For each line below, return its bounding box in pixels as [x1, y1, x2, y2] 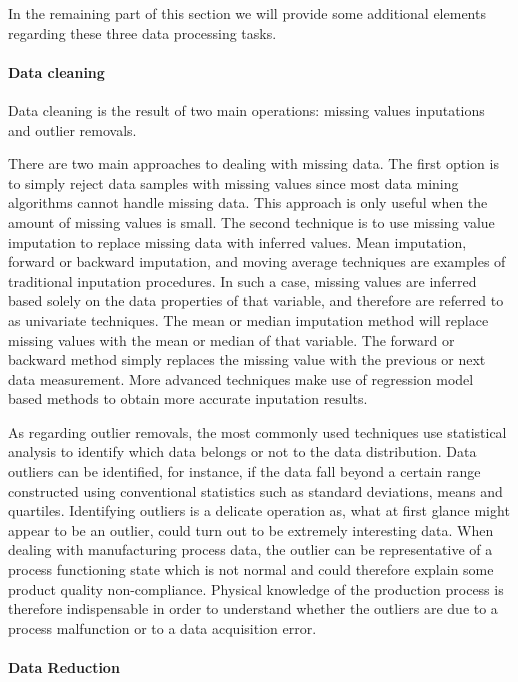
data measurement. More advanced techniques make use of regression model [8, 368, 474, 389]
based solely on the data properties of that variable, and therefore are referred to [8, 290, 504, 311]
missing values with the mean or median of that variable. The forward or [8, 329, 455, 350]
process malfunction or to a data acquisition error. [8, 617, 317, 638]
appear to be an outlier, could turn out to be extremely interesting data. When [8, 519, 494, 540]
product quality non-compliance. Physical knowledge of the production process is [8, 578, 504, 599]
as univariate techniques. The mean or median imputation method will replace [8, 309, 489, 330]
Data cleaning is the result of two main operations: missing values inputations [8, 99, 485, 120]
